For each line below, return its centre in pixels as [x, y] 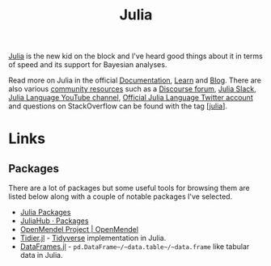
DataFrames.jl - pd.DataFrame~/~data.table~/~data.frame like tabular [135, 247]
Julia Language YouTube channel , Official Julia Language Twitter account [131, 98]
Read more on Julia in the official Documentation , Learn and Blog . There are [135, 80]
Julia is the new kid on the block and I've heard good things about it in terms [135, 56]
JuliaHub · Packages [54, 221]
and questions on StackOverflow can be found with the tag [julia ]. [118, 106]
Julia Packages [45, 213]
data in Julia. [41, 255]
